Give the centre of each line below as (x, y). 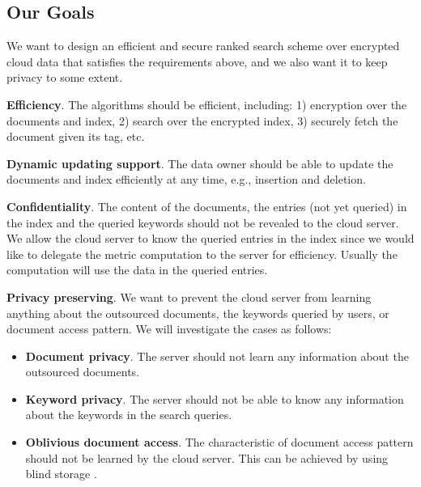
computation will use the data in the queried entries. (137, 270)
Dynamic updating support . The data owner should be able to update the (200, 163)
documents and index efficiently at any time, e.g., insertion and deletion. (186, 179)
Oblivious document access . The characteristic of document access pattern (219, 442)
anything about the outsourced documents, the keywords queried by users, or (198, 313)
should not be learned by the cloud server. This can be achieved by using (207, 457)
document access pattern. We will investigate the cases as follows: (169, 329)
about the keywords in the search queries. (129, 415)
